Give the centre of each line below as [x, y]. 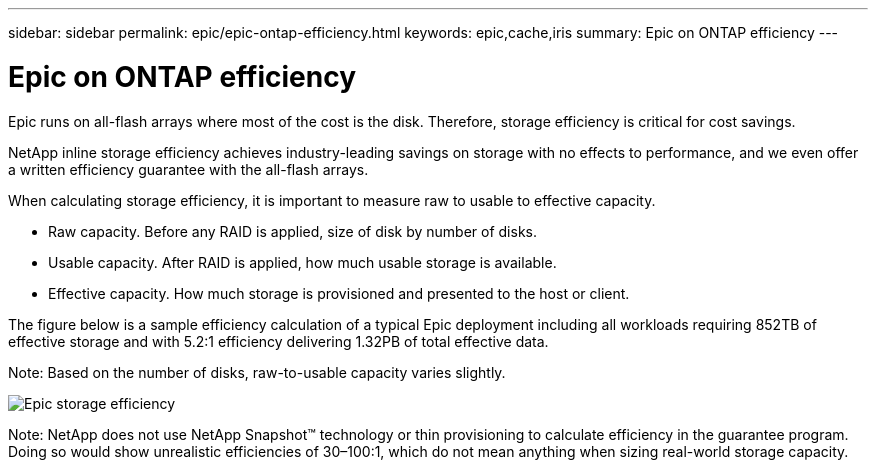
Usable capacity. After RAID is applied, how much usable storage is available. [302, 262]
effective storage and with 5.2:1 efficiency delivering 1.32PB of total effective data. [278, 341]
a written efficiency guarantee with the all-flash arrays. [188, 169]
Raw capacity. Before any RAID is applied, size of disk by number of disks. [292, 231]
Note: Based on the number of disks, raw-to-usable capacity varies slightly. [257, 372]
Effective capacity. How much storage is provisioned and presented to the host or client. [339, 293]
